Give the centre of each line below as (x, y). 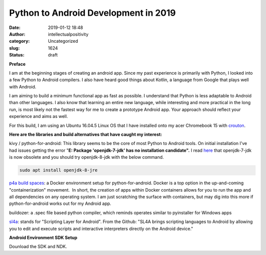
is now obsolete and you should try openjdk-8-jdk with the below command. (86, 157)
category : (19, 41)
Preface (17, 64)
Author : (17, 34)
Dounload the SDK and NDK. (38, 247)
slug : (14, 48)
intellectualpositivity (68, 34)
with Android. (23, 86)
